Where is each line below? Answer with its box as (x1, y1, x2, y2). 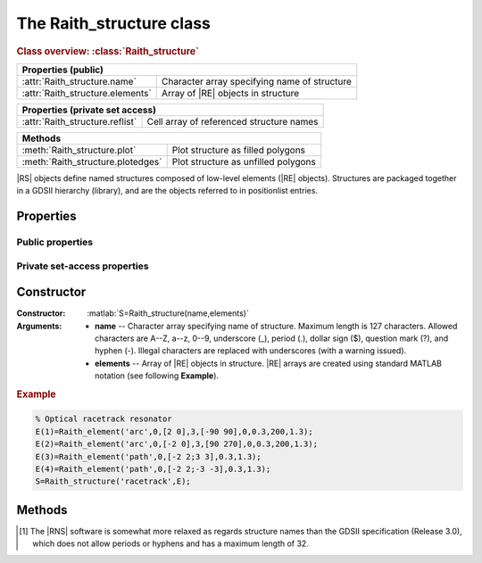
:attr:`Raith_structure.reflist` (21, 115, 137, 128)
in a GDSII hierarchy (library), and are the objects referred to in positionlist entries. (16, 186, 319, 196)
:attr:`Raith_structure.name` (21, 75, 137, 87)
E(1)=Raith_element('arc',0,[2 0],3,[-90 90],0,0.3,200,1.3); (35, 426, 313, 436)
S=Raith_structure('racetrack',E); (35, 476, 191, 486)
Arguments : (16, 320, 62, 331)
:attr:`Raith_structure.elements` (21, 87, 152, 99)
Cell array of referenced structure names (146, 115, 319, 128)
